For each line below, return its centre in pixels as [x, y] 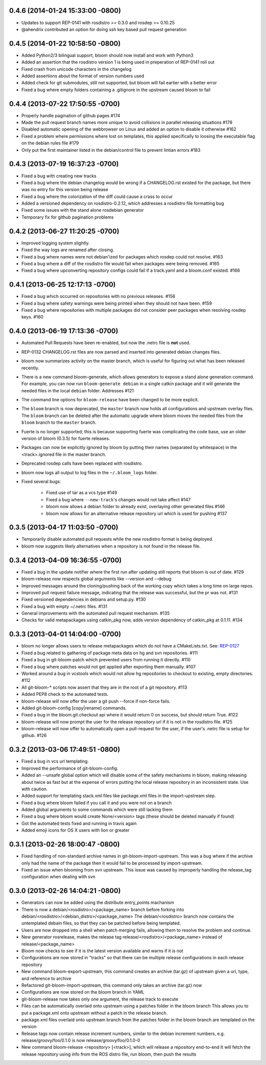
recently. [30, 368]
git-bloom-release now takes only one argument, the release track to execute [100, 999]
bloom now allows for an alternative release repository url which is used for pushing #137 [137, 513]
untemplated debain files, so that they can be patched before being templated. [101, 923]
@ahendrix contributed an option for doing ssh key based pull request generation [104, 29]
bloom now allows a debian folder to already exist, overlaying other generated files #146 [135, 507]
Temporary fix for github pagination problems [67, 217]
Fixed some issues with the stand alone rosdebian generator [83, 210]
